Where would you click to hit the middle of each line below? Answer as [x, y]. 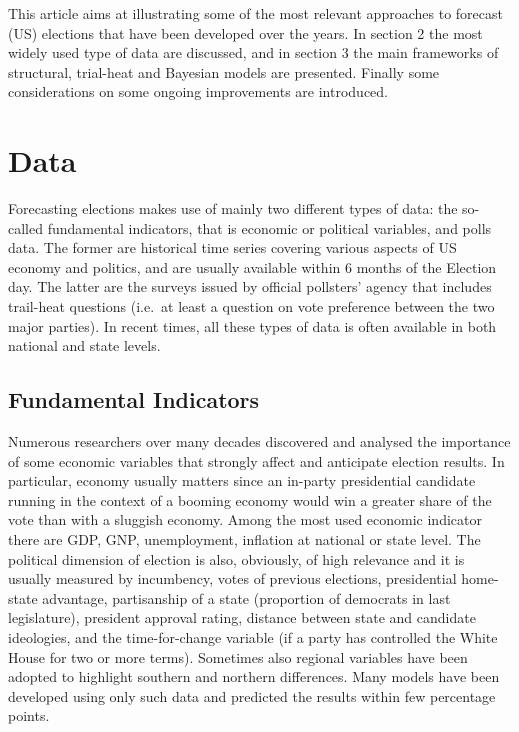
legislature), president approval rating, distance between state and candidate [242, 617]
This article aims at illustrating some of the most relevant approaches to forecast [255, 13]
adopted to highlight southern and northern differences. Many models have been [254, 676]
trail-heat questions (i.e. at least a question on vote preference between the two [251, 306]
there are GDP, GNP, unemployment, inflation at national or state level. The [244, 539]
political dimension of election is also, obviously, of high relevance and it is [236, 558]
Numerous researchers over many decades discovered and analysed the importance [259, 441]
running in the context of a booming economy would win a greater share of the [250, 499]
